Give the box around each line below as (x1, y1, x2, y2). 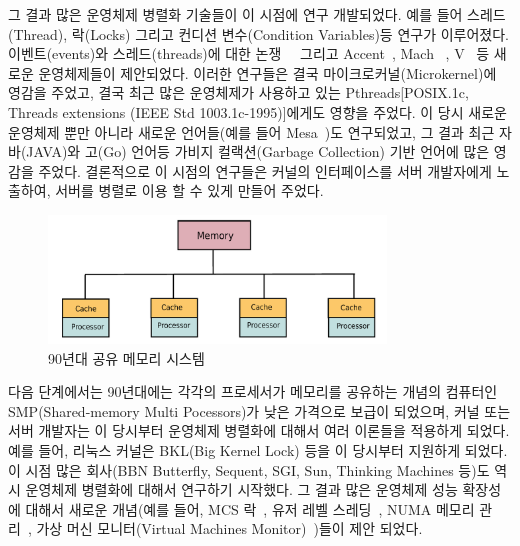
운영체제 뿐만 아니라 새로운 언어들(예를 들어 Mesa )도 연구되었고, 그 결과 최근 (8, 121, 495, 142)
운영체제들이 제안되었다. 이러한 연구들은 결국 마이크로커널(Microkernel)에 (38, 62, 497, 83)
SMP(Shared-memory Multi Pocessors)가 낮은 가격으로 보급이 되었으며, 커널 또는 (8, 400, 511, 421)
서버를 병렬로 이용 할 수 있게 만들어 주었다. (55, 180, 324, 201)
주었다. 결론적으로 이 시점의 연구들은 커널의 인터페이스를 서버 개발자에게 (38, 160, 492, 181)
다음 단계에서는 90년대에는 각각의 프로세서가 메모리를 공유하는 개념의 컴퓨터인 (8, 381, 498, 402)
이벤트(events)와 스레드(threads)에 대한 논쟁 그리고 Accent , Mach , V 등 (8, 43, 490, 64)
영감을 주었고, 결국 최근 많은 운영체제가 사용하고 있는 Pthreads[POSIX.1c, (8, 82, 469, 103)
